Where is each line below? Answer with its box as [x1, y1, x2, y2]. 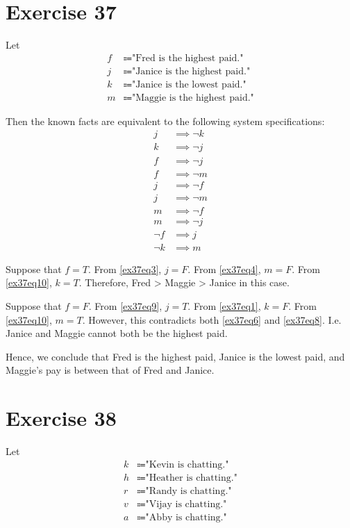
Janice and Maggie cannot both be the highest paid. [6, 326, 228, 340]
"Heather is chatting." [145, 472, 237, 483]
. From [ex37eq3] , [87, 261, 162, 276]
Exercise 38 [6, 404, 117, 432]
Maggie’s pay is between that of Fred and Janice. [6, 363, 215, 377]
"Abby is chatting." [145, 512, 227, 522]
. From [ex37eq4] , [187, 261, 261, 276]
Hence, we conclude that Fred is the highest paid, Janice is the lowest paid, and [6, 349, 345, 363]
